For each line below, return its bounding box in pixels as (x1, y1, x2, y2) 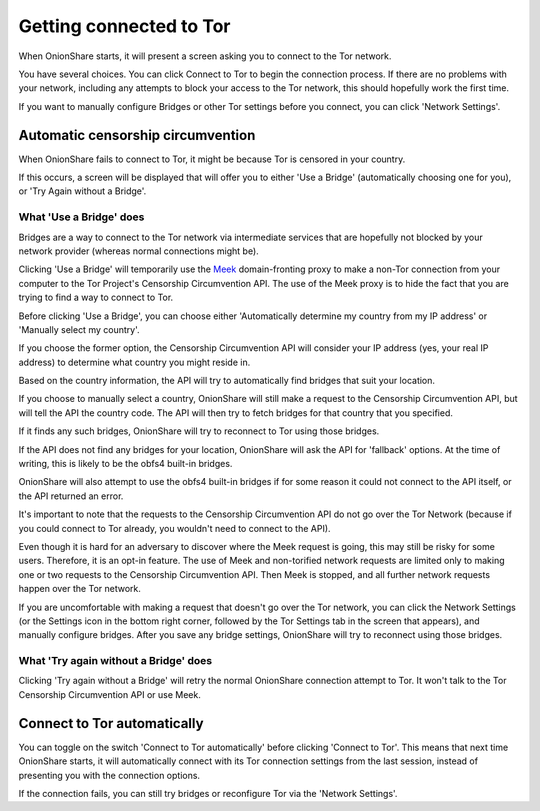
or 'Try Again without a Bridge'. (18, 185, 147, 197)
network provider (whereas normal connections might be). (18, 245, 259, 257)
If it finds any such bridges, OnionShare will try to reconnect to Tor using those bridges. (18, 425, 380, 437)
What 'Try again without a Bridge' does (18, 654, 213, 668)
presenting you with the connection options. (18, 769, 200, 781)
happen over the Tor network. (18, 583, 142, 595)
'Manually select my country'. (18, 323, 140, 335)
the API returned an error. (18, 490, 124, 502)
